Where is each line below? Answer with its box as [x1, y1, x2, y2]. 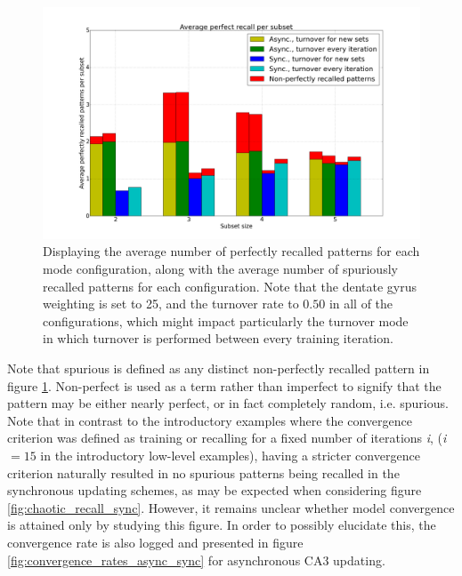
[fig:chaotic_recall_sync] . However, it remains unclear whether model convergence [7, 498, 455, 516]
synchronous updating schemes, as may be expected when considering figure [7, 481, 422, 500]
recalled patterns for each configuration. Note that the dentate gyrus [43, 276, 417, 295]
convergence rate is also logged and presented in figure [7, 532, 304, 551]
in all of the [328, 294, 393, 313]
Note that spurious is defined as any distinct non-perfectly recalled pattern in [7, 359, 430, 378]
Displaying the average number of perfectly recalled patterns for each [43, 242, 420, 260]
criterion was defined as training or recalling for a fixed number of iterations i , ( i [7, 428, 447, 447]
